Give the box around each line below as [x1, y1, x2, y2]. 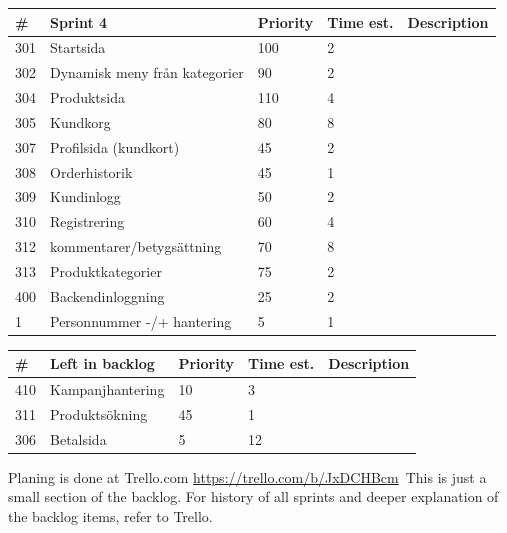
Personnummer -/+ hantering [50, 310, 232, 331]
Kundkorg [50, 111, 111, 132]
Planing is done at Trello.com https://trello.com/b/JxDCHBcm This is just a [8, 466, 487, 487]
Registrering [50, 211, 125, 232]
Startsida [50, 37, 106, 58]
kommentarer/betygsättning [50, 236, 222, 257]
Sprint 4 [50, 11, 108, 32]
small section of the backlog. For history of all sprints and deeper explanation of [8, 486, 499, 507]
